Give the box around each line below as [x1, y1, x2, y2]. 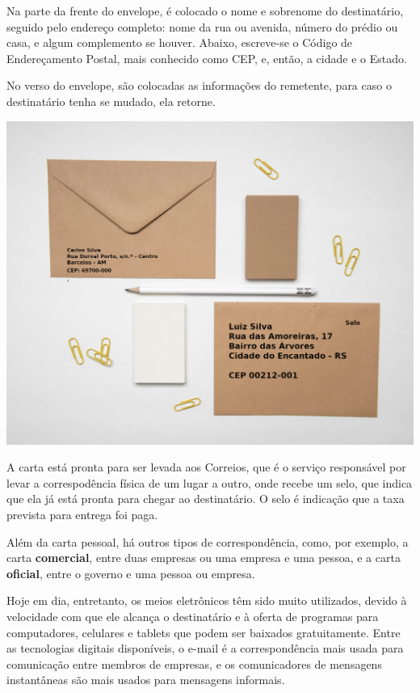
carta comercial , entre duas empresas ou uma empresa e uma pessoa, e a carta [6, 549, 401, 566]
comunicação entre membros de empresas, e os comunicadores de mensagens [6, 655, 382, 672]
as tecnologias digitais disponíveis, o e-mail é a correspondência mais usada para [6, 640, 404, 657]
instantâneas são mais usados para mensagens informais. [6, 671, 285, 688]
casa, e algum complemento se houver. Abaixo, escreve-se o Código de [6, 34, 353, 51]
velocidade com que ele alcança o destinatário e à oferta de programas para [6, 608, 379, 625]
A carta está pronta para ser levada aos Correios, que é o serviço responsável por [6, 458, 406, 475]
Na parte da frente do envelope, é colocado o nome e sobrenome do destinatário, [6, 2, 404, 19]
